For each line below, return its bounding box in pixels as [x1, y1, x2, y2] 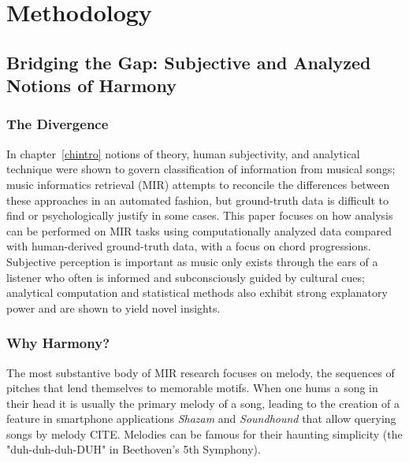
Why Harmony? [6, 333, 110, 353]
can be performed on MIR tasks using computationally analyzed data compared [6, 222, 392, 239]
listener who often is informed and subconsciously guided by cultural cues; [6, 269, 365, 285]
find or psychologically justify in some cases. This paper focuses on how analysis [6, 207, 393, 224]
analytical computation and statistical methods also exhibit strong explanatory [6, 284, 388, 301]
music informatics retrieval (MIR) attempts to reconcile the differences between [6, 176, 390, 192]
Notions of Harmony [6, 73, 177, 98]
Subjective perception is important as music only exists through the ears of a [6, 253, 378, 269]
